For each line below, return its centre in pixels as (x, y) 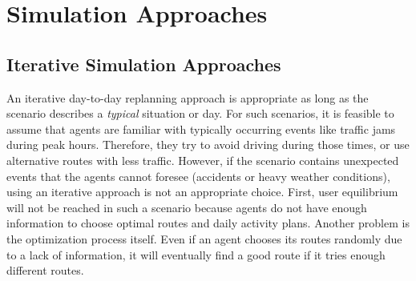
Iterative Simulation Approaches (144, 64)
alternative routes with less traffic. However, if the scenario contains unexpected (203, 160)
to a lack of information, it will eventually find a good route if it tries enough (196, 254)
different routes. (45, 270)
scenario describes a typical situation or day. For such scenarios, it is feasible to (200, 113)
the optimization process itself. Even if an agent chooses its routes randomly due (204, 238)
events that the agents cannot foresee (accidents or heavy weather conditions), (198, 176)
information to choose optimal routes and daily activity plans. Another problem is (208, 223)
